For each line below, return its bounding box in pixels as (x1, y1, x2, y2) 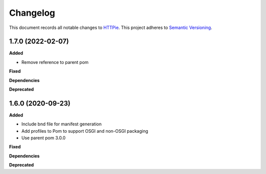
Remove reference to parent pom (21, 59, 89, 65)
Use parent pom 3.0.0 (21, 135, 66, 141)
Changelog (9, 7, 55, 18)
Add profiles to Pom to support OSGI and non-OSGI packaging (21, 128, 149, 134)
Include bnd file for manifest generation (21, 121, 102, 127)
